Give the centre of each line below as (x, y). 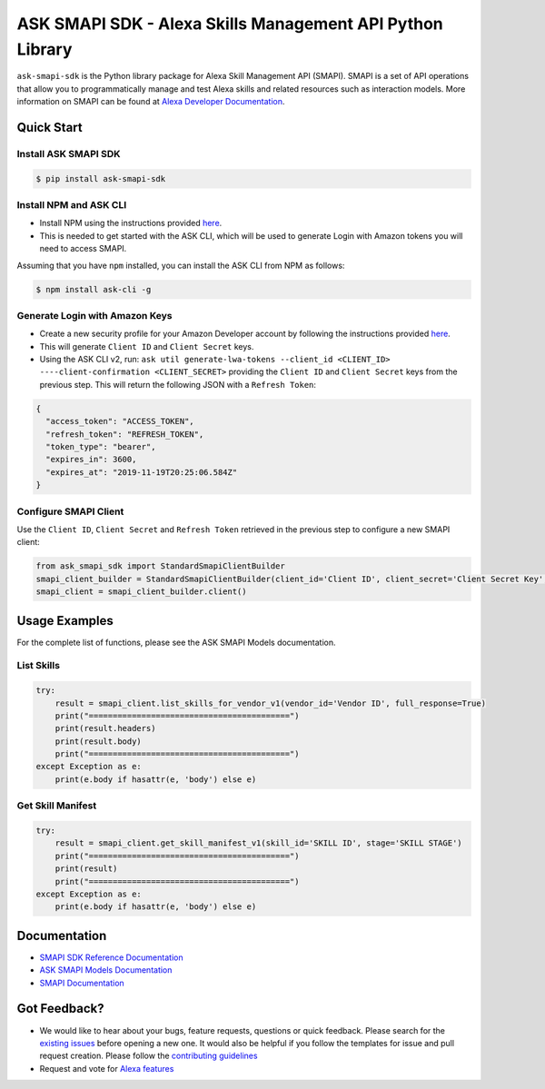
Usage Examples (65, 621)
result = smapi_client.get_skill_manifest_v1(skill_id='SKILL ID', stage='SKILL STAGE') (258, 843)
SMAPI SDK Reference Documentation (111, 957)
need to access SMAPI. (83, 249)
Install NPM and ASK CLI (72, 205)
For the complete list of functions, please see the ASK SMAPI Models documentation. (176, 642)
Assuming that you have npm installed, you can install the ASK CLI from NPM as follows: (181, 265)
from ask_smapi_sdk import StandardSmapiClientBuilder (160, 566)
